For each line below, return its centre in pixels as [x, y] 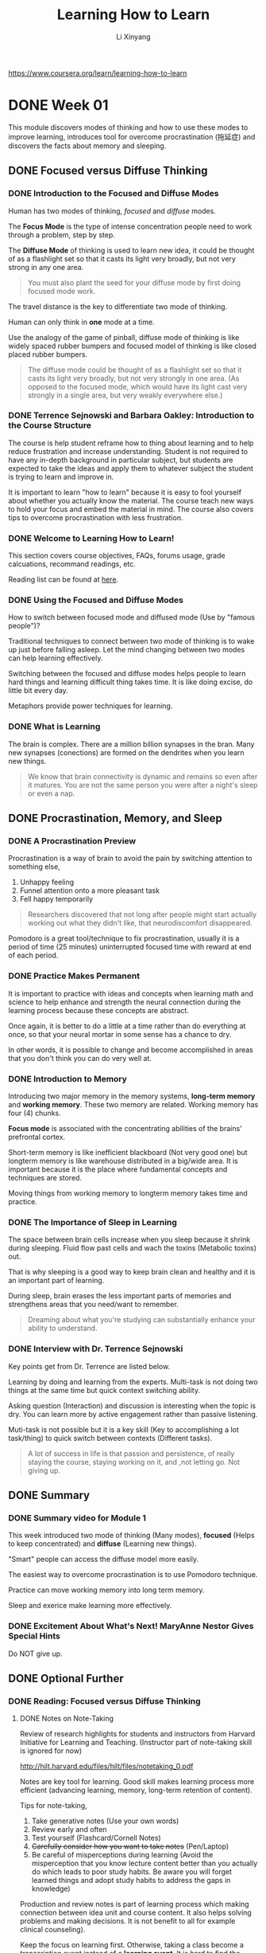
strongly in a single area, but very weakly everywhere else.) [125, 395]
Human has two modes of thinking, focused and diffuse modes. [112, 211]
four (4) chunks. [35, 1113]
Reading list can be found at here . [64, 580]
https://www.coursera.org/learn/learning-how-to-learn [98, 72]
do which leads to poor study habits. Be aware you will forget [132, 1872]
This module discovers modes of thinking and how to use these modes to [128, 127]
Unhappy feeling [47, 883]
